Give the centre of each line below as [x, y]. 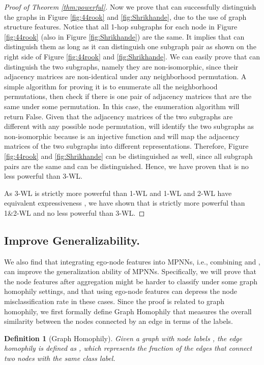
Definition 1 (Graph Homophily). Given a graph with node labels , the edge [123, 338]
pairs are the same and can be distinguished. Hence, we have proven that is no [126, 166]
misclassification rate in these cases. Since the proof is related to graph [114, 301]
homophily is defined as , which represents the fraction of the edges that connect [128, 348]
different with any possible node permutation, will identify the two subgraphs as [129, 126]
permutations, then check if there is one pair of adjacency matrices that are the [128, 96]
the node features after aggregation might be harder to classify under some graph [131, 281]
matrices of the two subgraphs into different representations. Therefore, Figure [126, 146]
